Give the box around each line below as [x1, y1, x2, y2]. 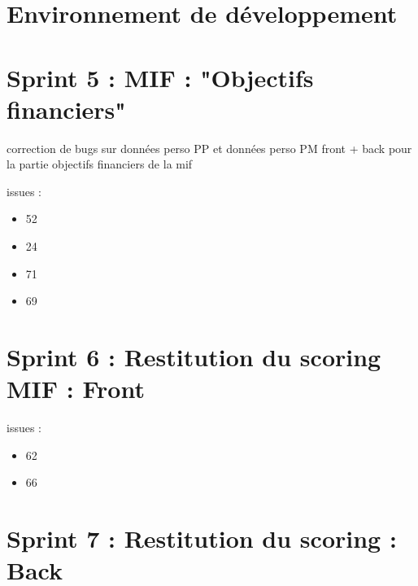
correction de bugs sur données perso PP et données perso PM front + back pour [7, 139, 412, 156]
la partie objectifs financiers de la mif [7, 155, 193, 173]
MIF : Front [7, 372, 145, 405]
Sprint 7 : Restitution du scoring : [7, 522, 397, 555]
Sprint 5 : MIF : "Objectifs [7, 60, 314, 94]
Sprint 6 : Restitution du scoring [7, 340, 381, 374]
